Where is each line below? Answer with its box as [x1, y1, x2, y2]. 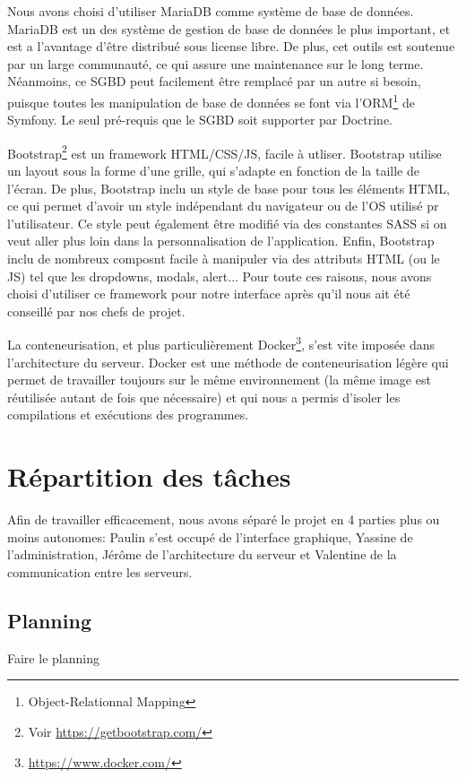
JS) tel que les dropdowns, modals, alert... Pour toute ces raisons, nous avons [7, 266, 432, 285]
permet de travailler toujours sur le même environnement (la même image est [7, 370, 431, 389]
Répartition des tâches [7, 458, 291, 495]
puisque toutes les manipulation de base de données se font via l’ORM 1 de [7, 90, 415, 111]
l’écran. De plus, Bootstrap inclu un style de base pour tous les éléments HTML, [7, 178, 450, 197]
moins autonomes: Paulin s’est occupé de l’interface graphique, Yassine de [7, 527, 413, 546]
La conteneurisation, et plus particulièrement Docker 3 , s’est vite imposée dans [7, 333, 435, 354]
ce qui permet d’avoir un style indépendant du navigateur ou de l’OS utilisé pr [7, 196, 439, 215]
